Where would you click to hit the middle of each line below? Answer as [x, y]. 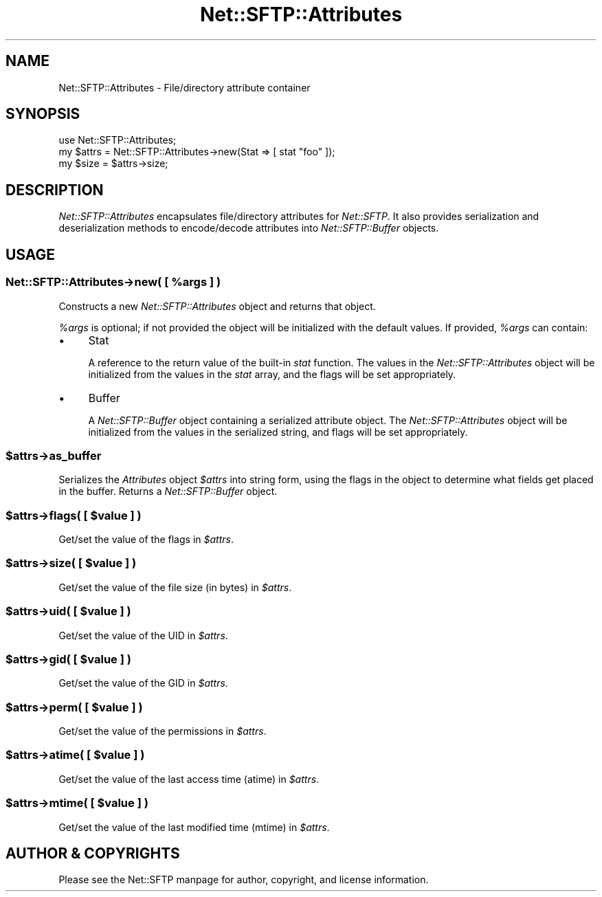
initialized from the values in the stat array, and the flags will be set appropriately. [272, 374]
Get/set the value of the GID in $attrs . [143, 683]
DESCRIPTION [55, 190]
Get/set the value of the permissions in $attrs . [163, 731]
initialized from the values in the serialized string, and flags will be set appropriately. [278, 432]
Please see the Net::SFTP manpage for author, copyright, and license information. [244, 880]
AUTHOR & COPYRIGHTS [93, 853]
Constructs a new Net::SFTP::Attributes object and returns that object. [217, 306]
